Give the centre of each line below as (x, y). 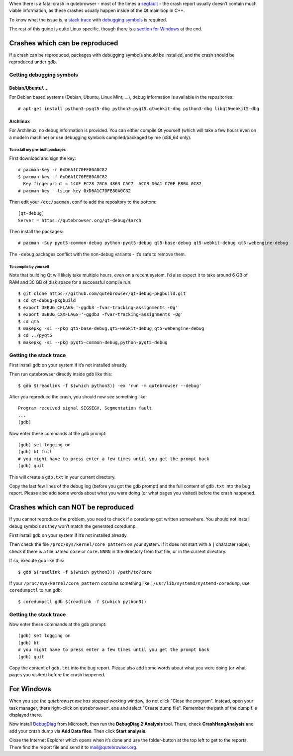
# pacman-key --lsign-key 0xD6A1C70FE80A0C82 (75, 191)
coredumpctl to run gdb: (36, 590)
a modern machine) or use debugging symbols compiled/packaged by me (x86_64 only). (100, 137)
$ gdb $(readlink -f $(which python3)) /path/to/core (85, 572)
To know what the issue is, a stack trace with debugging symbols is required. (88, 19)
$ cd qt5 (29, 321)
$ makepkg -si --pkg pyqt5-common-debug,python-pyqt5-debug (93, 342)
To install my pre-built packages (38, 150)
